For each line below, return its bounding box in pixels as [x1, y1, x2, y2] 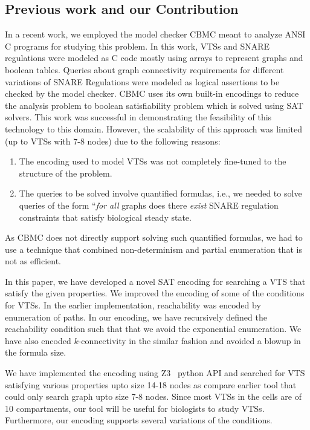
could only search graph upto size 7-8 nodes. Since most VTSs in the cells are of [5, 390, 302, 403]
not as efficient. [5, 255, 62, 267]
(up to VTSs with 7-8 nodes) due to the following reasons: [5, 134, 221, 147]
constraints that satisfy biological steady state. [19, 210, 192, 223]
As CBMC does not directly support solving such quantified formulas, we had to [5, 231, 303, 244]
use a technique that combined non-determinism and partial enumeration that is [5, 243, 302, 255]
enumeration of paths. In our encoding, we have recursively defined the [5, 310, 267, 323]
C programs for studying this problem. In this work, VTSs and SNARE [5, 39, 270, 52]
